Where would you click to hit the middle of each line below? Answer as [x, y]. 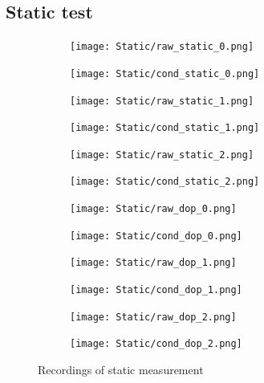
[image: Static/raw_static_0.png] [162, 47]
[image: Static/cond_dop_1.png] [156, 290]
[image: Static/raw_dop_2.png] [153, 317]
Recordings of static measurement [121, 370]
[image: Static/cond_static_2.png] [165, 182]
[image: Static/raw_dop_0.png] [153, 209]
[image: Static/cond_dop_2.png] [156, 344]
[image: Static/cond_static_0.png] [165, 73]
